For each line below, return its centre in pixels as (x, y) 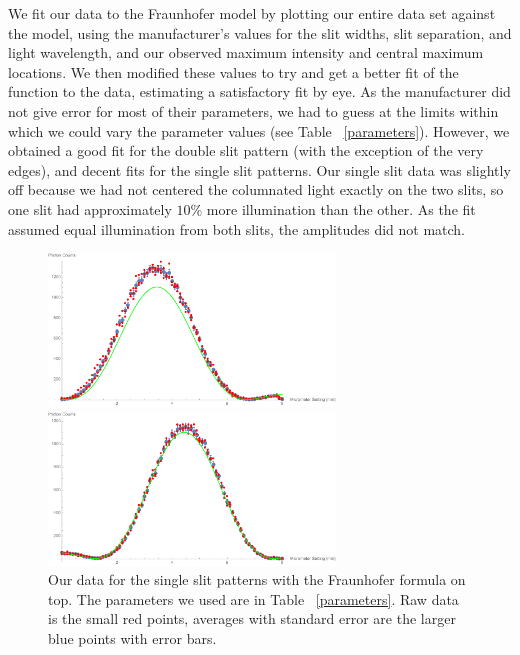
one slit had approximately (90, 208)
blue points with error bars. (132, 638)
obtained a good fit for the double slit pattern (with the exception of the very (246, 150)
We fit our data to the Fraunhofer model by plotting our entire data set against (252, 13)
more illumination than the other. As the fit (341, 208)
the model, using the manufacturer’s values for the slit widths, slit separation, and (260, 32)
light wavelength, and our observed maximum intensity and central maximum (246, 52)
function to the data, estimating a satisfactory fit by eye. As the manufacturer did (259, 91)
